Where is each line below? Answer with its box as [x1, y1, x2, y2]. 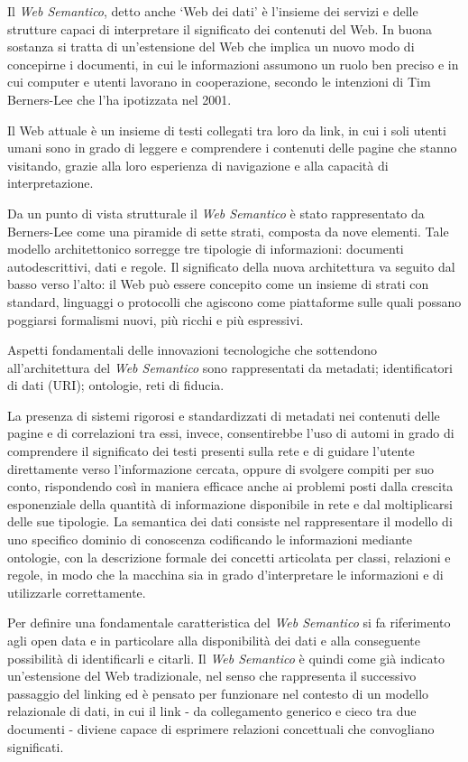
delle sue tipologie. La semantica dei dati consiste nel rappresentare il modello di [7, 512, 453, 531]
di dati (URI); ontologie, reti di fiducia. [7, 376, 225, 395]
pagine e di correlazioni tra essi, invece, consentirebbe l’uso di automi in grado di [7, 423, 454, 442]
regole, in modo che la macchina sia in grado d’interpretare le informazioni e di [7, 565, 444, 584]
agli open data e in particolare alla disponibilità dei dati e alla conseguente [7, 631, 420, 649]
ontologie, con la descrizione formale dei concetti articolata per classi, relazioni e [7, 547, 451, 566]
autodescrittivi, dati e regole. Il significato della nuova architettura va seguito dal [7, 256, 455, 275]
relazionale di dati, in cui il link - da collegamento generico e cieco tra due [7, 702, 417, 720]
